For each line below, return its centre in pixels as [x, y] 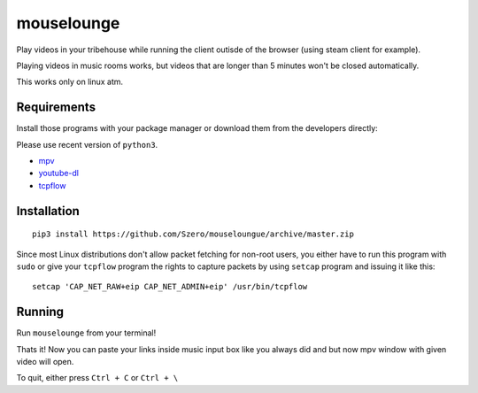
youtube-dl [59, 173]
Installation [48, 211]
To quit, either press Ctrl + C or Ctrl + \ [97, 378]
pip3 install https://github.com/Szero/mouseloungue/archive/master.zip [193, 234]
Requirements [56, 108]
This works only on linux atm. [70, 82]
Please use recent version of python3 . [87, 144]
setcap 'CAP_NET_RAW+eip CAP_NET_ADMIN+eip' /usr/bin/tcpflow [170, 287]
